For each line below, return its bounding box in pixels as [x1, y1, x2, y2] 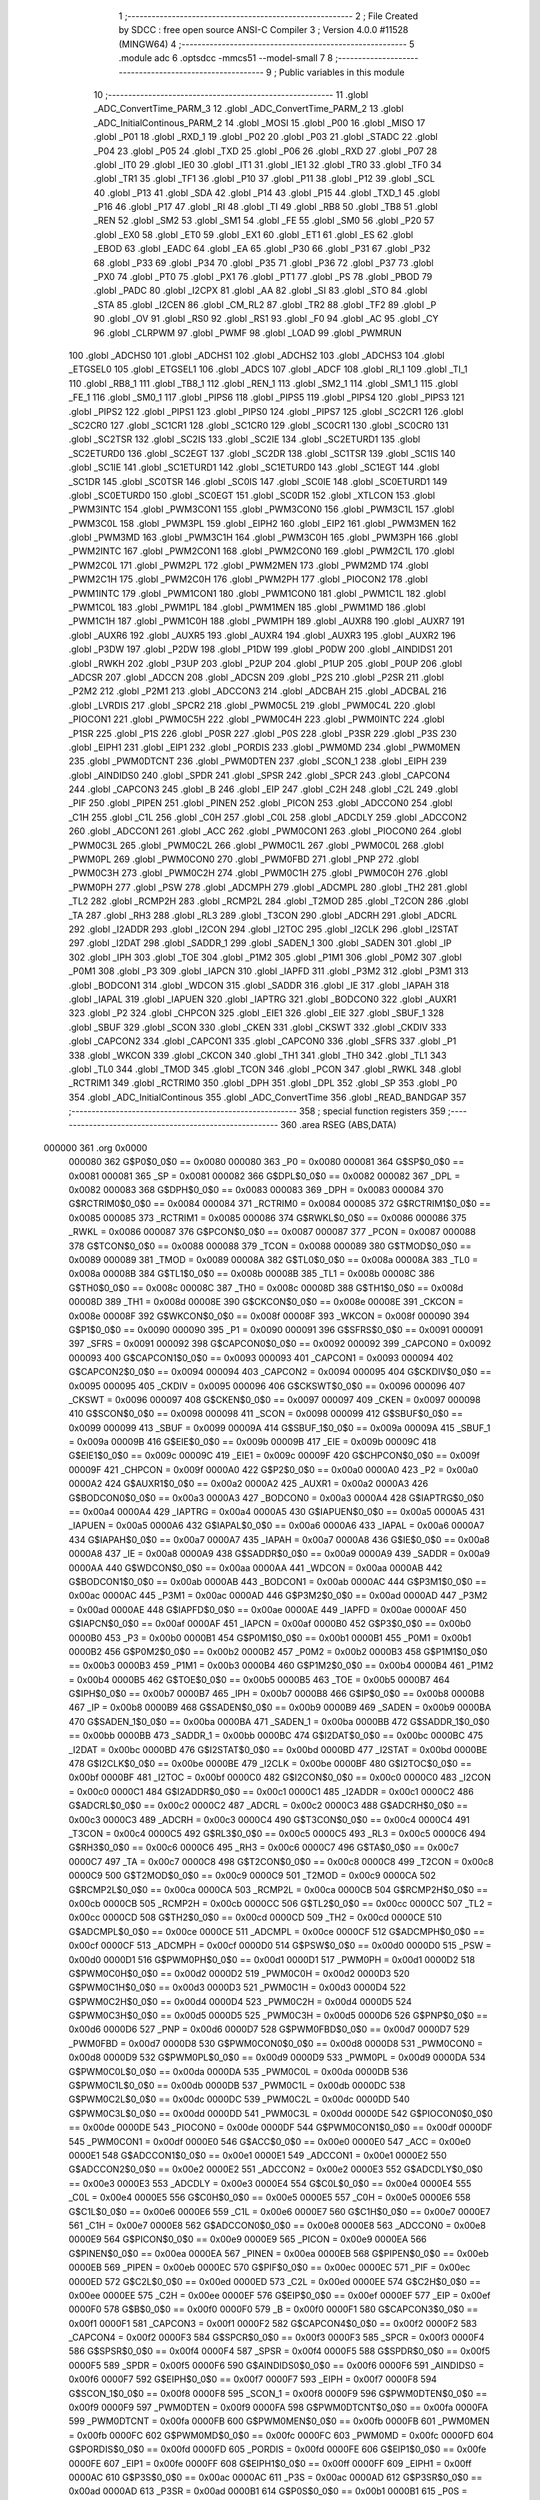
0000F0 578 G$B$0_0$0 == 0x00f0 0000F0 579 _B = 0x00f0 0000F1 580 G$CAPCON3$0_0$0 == [68, 2303, 479, 2315]
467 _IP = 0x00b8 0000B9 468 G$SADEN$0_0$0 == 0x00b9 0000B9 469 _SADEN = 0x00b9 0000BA [68, 1701, 492, 1714]
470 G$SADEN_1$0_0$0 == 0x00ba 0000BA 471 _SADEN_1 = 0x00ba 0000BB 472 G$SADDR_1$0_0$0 [68, 1715, 490, 1727]
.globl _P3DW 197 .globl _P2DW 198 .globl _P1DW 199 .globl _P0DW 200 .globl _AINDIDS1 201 [68, 643, 453, 655]
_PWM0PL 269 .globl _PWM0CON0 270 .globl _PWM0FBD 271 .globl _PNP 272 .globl [68, 853, 420, 865]
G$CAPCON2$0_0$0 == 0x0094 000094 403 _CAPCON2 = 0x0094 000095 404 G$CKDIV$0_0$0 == [68, 1366, 492, 1378]
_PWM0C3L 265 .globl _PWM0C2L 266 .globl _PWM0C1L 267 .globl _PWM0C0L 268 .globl [68, 839, 444, 851]
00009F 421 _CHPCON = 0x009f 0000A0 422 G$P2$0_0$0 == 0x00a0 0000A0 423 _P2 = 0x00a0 [68, 1463, 479, 1475]
